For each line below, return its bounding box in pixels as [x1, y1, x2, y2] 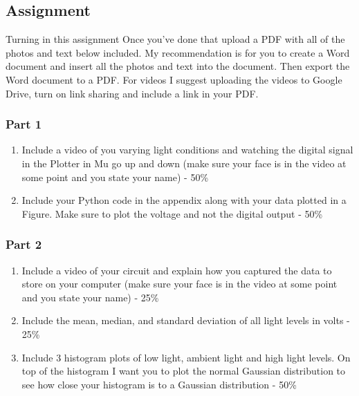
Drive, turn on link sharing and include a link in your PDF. [6, 86, 259, 100]
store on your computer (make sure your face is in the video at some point [21, 276, 338, 291]
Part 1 [6, 115, 42, 133]
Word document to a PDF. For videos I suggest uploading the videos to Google [6, 72, 342, 86]
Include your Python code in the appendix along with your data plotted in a [21, 193, 347, 207]
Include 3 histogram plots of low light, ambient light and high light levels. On [21, 350, 351, 364]
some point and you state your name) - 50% [21, 169, 209, 184]
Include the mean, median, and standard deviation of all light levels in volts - [21, 313, 350, 328]
